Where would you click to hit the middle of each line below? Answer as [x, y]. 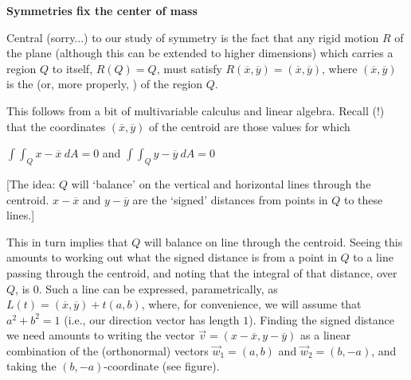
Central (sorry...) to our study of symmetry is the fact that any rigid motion [193, 37]
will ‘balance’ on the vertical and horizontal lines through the [221, 183]
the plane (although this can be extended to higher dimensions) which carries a [200, 53]
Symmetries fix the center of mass [102, 10]
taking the [31, 366]
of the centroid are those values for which [250, 126]
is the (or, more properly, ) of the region [105, 84]
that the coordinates [56, 126]
